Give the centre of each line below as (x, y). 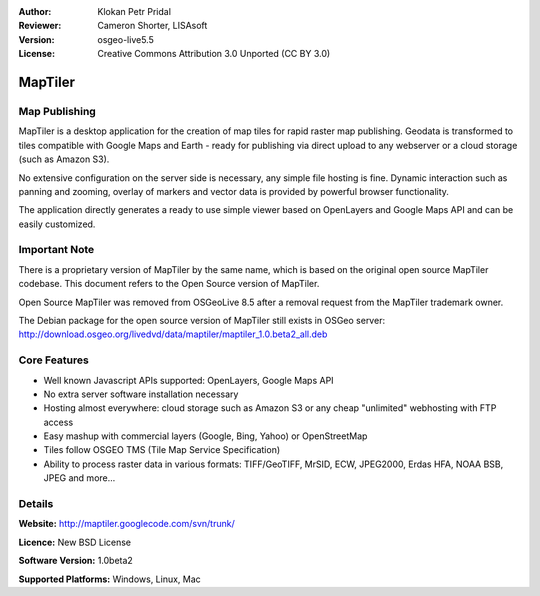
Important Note (56, 250)
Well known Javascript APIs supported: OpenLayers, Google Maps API (188, 380)
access (58, 422)
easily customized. (57, 224)
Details (36, 504)
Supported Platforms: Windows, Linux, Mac (110, 579)
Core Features (53, 360)
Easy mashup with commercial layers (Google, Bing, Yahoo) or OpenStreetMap (205, 436)
